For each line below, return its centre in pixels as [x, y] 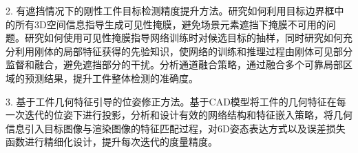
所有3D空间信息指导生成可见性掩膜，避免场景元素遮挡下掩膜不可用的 [170, 24]
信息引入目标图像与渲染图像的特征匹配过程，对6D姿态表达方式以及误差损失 [176, 128]
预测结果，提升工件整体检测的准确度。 [111, 78]
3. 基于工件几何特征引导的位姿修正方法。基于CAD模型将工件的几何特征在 [171, 101]
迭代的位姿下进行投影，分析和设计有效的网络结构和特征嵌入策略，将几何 [188, 115]
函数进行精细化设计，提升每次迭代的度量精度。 [112, 142]
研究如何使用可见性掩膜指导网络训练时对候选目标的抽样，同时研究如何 [183, 38]
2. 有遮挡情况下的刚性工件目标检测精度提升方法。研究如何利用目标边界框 [170, 10]
